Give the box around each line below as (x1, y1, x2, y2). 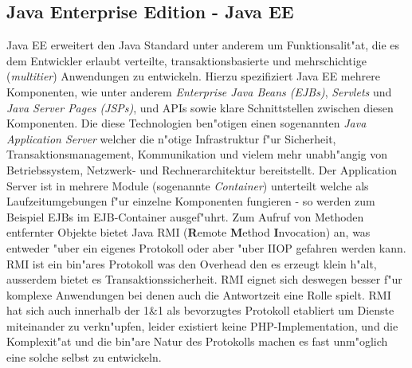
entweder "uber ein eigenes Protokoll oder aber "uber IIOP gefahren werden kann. (6, 239, 406, 256)
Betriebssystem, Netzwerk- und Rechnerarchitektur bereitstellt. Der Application (6, 161, 397, 178)
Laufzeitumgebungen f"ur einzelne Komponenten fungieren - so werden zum (6, 193, 375, 209)
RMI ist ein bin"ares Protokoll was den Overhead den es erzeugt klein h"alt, (6, 255, 377, 272)
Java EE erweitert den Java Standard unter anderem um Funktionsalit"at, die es (6, 37, 400, 53)
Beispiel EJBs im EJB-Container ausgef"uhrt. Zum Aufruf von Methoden (6, 208, 364, 225)
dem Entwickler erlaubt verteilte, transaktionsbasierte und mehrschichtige (6, 52, 367, 69)
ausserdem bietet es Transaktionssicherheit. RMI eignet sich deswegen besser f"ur (6, 271, 402, 288)
